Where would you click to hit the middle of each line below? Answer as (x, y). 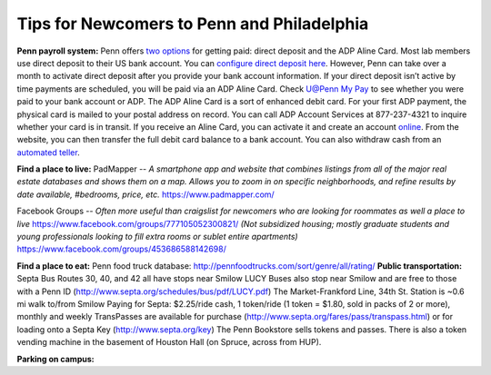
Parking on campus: (55, 359)
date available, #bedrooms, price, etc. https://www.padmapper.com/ (145, 194)
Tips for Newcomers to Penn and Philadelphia (193, 24)
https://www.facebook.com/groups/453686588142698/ (121, 249)
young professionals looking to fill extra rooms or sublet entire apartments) (158, 237)
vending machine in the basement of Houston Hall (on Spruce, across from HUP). (169, 342)
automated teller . (49, 152)
